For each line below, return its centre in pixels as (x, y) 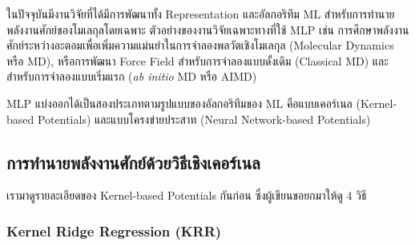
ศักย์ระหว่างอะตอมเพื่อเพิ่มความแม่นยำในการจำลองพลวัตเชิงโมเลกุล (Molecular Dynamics (200, 45)
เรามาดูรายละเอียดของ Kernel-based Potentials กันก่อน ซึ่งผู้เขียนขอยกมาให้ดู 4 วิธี (187, 195)
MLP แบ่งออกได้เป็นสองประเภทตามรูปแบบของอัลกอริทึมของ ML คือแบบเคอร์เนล (179, 103)
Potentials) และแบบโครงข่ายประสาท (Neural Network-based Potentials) (204, 119)
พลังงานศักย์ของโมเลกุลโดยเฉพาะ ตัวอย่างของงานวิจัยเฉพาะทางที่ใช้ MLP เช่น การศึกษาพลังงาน (208, 29)
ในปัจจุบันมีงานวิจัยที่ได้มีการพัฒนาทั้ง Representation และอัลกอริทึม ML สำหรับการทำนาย (201, 14)
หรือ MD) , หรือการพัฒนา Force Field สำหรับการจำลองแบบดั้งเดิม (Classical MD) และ (197, 60)
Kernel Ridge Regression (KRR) (114, 230)
